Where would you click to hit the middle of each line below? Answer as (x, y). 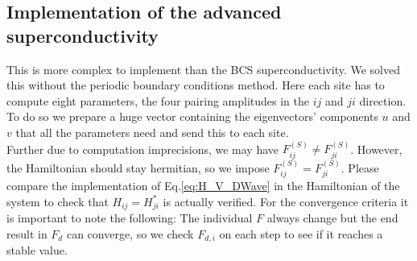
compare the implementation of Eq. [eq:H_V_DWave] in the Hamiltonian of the (203, 186)
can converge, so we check (130, 233)
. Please (360, 167)
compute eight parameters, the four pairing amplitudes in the (158, 100)
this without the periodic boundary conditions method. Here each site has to (196, 85)
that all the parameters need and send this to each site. (152, 132)
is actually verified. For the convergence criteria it (286, 201)
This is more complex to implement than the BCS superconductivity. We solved (204, 69)
